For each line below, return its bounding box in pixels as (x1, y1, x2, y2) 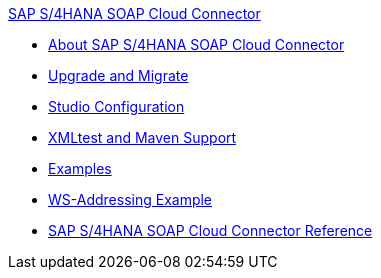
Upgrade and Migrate (48, 67, 189, 84)
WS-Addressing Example (48, 191, 213, 208)
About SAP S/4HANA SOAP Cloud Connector (48, 36, 345, 53)
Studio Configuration (48, 98, 185, 115)
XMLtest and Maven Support (48, 129, 237, 146)
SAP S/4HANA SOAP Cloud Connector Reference (48, 222, 373, 239)
